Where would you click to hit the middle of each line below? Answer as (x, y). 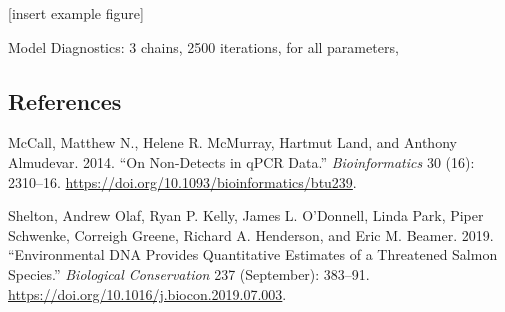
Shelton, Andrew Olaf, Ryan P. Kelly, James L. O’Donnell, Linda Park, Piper (246, 215)
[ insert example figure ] (76, 13)
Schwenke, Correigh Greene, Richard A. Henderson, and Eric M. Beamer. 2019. (251, 234)
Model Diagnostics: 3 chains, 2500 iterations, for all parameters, (203, 46)
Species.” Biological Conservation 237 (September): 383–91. (189, 273)
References (65, 100)
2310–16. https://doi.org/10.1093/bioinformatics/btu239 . (182, 181)
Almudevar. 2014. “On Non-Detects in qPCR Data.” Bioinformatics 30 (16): (241, 161)
